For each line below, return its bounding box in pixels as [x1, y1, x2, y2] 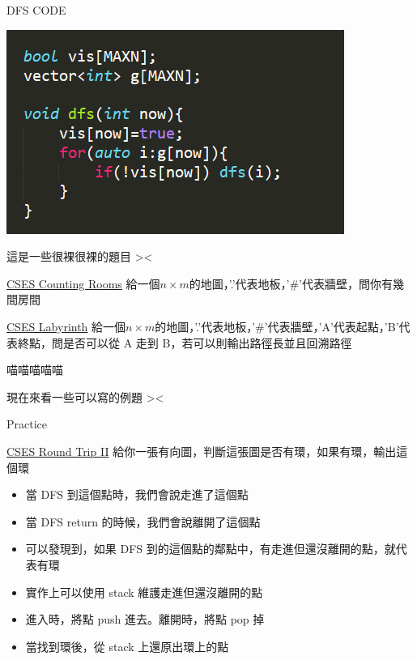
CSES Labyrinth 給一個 [6, 317, 126, 334]
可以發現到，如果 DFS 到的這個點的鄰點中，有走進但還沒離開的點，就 [25, 540, 396, 557]
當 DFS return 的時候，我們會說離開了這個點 [25, 513, 261, 530]
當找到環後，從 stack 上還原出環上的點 [25, 637, 229, 654]
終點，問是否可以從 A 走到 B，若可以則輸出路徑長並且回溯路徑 [17, 334, 352, 351]
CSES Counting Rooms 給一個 [6, 275, 160, 292]
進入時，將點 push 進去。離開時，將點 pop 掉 [25, 611, 265, 628]
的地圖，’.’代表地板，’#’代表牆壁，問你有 [189, 275, 393, 292]
